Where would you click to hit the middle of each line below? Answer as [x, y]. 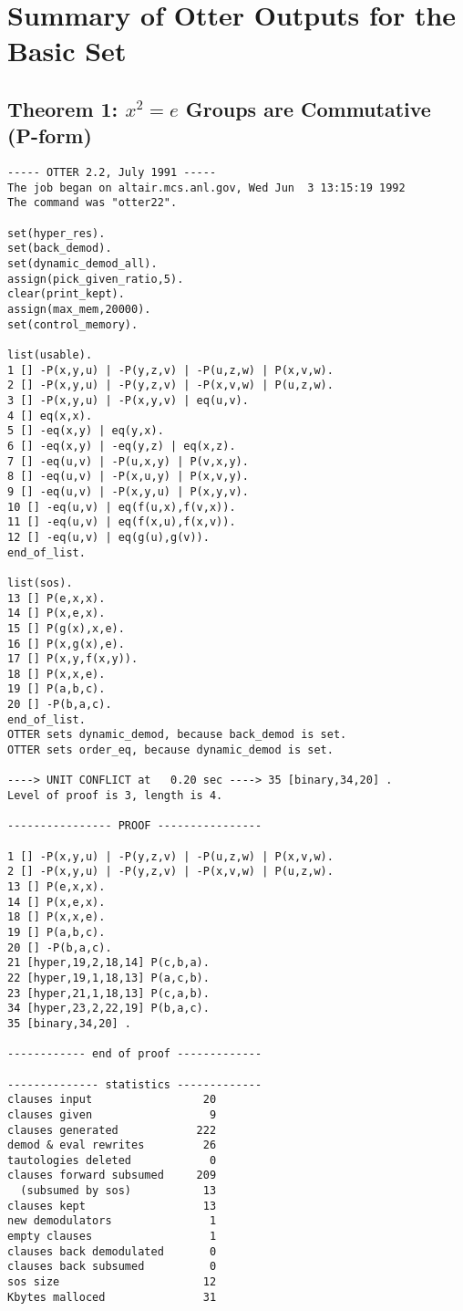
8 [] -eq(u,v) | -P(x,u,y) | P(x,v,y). [128, 477]
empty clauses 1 [112, 1237]
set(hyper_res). [57, 233]
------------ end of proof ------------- [135, 1054]
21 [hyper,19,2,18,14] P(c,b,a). [108, 963]
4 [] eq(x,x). [50, 416]
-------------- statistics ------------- [135, 1084]
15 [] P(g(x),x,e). [66, 628]
